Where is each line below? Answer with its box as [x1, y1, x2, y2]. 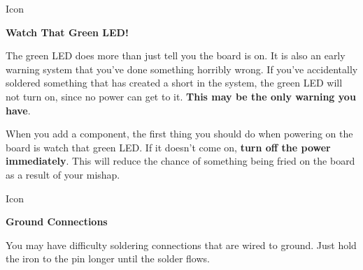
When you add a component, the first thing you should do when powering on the [6, 126, 353, 141]
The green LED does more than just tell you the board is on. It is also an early [6, 48, 346, 63]
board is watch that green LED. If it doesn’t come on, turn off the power [6, 140, 331, 154]
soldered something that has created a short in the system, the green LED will [6, 75, 343, 90]
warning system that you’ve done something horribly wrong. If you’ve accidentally [6, 61, 358, 76]
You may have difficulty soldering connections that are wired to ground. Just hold [6, 237, 357, 252]
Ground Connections [6, 214, 108, 229]
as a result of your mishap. [6, 167, 120, 181]
